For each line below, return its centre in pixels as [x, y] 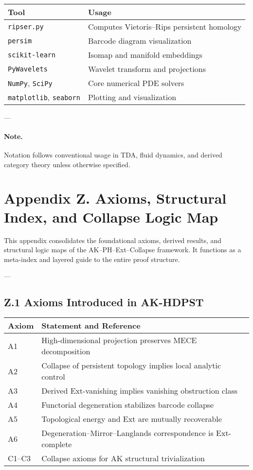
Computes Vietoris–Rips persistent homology [165, 26]
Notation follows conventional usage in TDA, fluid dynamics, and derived [113, 155]
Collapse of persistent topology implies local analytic [131, 366]
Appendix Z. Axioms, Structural [115, 198]
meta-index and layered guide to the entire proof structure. [92, 259]
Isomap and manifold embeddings [145, 55]
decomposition [66, 351]
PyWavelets [28, 69]
